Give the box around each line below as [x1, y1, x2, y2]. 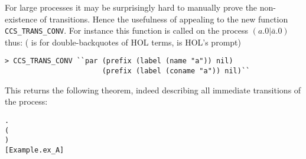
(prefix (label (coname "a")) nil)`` [102, 67, 250, 76]
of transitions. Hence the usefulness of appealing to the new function [40, 12, 288, 25]
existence [5, 12, 37, 25]
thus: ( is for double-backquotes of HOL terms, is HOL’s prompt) [5, 35, 241, 48]
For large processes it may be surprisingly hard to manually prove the [5, 1, 258, 13]
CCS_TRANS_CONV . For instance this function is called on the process [5, 24, 248, 37]
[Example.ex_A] [5, 145, 64, 154]
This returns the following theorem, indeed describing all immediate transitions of [5, 83, 301, 96]
